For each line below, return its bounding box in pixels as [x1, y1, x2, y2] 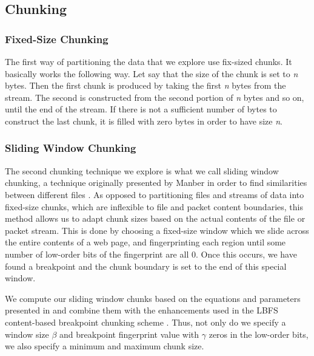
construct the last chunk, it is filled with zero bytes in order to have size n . [5, 114, 282, 127]
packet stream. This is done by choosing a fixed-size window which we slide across [5, 224, 309, 236]
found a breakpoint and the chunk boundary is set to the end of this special [5, 259, 287, 272]
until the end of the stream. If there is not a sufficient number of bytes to [5, 103, 277, 115]
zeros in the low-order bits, [209, 327, 309, 340]
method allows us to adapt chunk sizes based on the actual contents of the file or [5, 212, 306, 225]
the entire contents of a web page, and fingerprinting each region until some [5, 236, 286, 248]
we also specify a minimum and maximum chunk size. [5, 340, 204, 352]
